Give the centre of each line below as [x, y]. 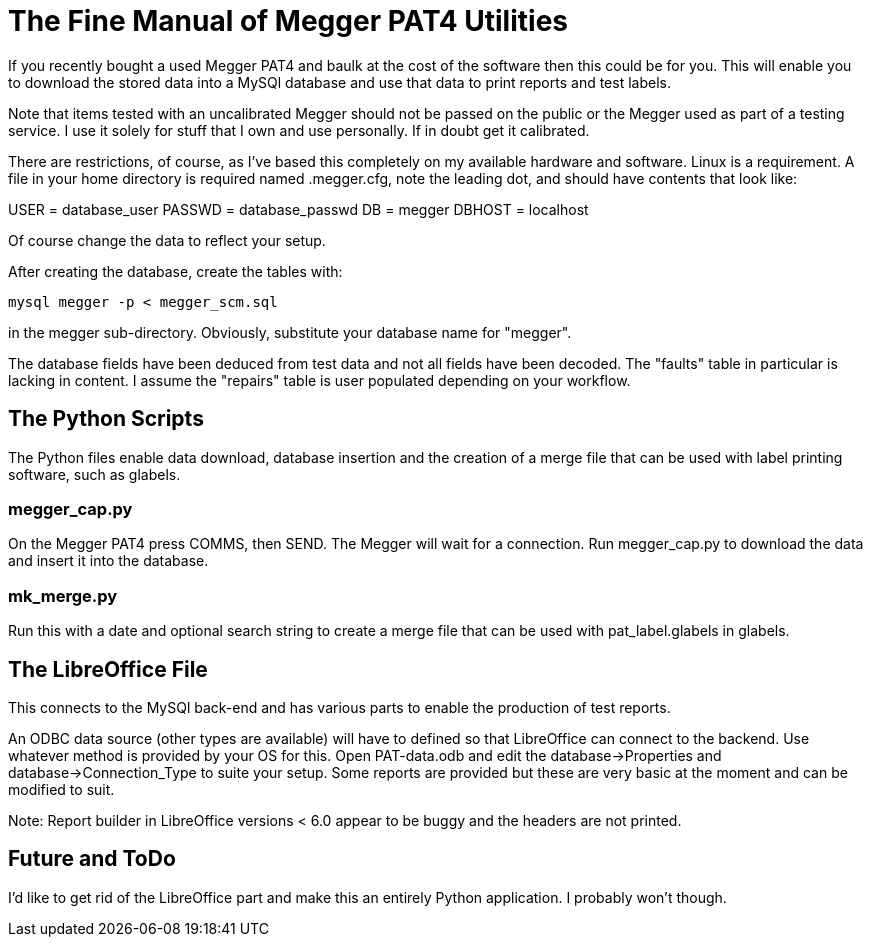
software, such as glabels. [94, 474]
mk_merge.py [63, 595]
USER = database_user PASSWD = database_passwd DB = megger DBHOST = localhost [298, 209]
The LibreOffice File [108, 669]
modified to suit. [61, 789]
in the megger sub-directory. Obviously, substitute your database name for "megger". [290, 332]
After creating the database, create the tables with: [175, 271]
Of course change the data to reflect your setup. [167, 240]
